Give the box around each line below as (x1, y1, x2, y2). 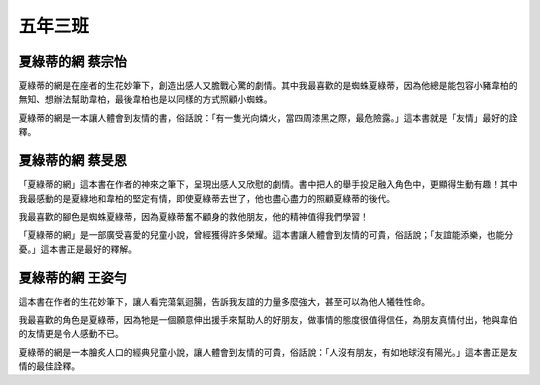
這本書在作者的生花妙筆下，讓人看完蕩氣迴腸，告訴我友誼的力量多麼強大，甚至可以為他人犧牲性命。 (18, 295, 430, 307)
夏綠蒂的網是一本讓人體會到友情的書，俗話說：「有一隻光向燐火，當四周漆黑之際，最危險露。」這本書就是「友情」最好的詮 (18, 111, 518, 124)
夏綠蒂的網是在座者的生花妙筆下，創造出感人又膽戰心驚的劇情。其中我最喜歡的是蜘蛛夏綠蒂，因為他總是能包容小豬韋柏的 (18, 80, 518, 92)
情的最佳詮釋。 (18, 360, 80, 372)
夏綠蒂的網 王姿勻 (18, 269, 127, 286)
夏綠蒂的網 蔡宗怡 (18, 53, 127, 70)
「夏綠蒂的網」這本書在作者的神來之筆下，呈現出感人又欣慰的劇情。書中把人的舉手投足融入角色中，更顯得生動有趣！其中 (18, 178, 518, 190)
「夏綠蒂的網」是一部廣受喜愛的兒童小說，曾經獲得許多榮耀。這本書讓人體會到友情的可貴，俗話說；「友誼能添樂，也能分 (18, 229, 514, 241)
